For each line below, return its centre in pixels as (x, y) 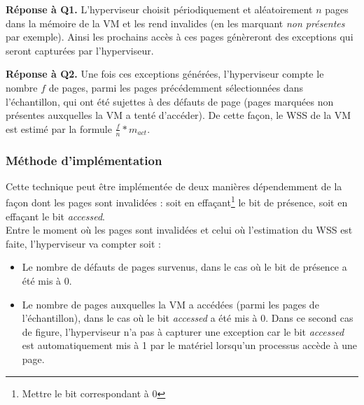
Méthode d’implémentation (84, 160)
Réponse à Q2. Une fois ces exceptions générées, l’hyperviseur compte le (165, 74)
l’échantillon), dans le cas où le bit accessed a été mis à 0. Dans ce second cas (188, 318)
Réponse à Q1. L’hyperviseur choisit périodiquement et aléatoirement (159, 9)
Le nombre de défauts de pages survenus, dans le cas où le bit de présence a (184, 267)
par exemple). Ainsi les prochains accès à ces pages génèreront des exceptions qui (180, 37)
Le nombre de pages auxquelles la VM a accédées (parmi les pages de (170, 304)
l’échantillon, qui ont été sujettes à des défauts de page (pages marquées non (170, 101)
